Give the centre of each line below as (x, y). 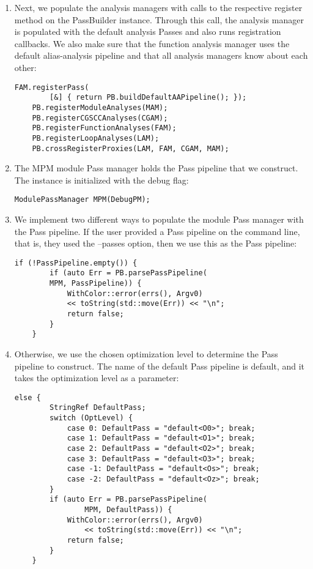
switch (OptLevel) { (91, 418)
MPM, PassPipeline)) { (96, 284)
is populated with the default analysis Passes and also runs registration (148, 32)
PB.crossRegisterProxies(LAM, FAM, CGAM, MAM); (131, 148)
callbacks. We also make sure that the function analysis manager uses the (152, 43)
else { (28, 397)
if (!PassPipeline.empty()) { (76, 263)
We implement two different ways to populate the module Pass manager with (159, 219)
